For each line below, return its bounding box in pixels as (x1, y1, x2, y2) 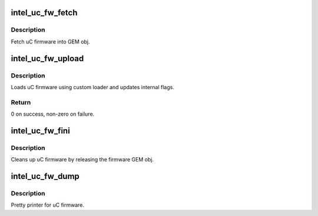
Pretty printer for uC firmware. (11, 201, 85, 208)
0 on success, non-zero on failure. (11, 110, 95, 117)
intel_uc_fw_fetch (11, 8, 78, 18)
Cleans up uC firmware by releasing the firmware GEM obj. (11, 156, 154, 163)
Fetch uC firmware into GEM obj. (11, 38, 91, 45)
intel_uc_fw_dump (11, 171, 79, 181)
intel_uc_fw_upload (11, 53, 84, 63)
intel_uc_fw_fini (11, 126, 70, 136)
